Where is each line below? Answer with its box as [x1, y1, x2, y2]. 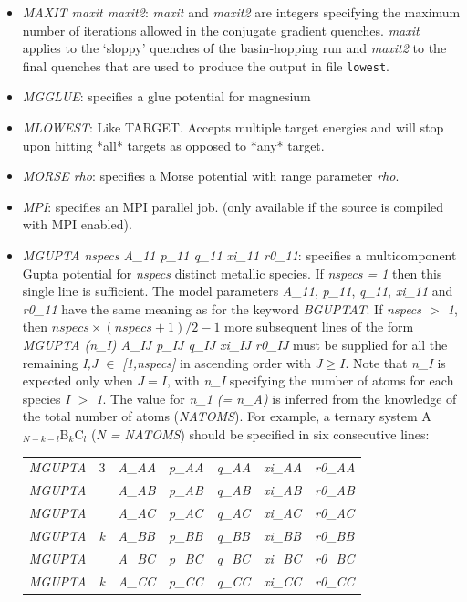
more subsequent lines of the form [224, 317, 414, 336]
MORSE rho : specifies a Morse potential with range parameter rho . [22, 166, 400, 185]
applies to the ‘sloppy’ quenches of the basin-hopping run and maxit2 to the [22, 38, 447, 58]
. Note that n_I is [345, 353, 446, 372]
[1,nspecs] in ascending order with [122, 353, 312, 372]
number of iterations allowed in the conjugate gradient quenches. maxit [22, 20, 420, 39]
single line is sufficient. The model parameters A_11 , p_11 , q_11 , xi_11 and [22, 281, 453, 301]
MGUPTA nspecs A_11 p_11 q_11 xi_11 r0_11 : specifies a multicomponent [22, 246, 457, 264]
